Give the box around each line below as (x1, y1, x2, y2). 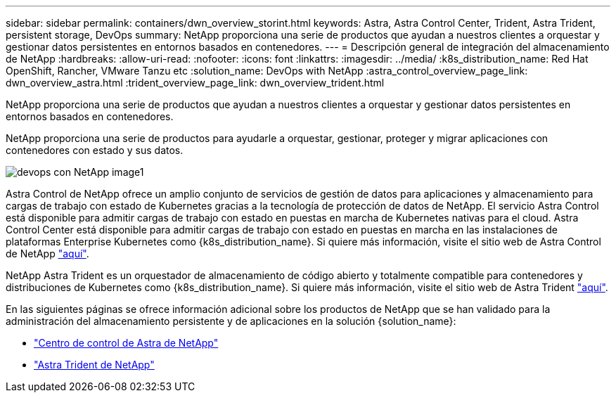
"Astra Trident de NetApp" (34, 359, 155, 371)
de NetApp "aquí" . (6, 248, 89, 259)
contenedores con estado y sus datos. (6, 144, 184, 156)
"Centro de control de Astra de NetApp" (34, 337, 219, 349)
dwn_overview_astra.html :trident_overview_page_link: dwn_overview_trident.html (6, 77, 385, 89)
